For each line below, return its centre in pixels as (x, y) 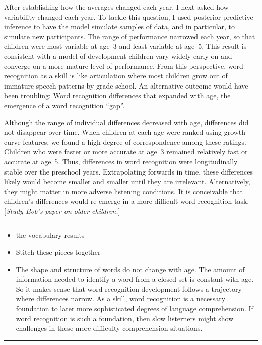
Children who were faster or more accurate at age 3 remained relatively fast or (126, 152)
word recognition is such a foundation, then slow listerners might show (125, 318)
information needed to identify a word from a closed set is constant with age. (135, 279)
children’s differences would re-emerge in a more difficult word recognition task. (127, 201)
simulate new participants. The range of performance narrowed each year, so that (130, 36)
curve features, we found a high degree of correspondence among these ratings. (125, 142)
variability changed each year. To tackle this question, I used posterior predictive (129, 16)
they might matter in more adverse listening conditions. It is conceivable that (124, 191)
